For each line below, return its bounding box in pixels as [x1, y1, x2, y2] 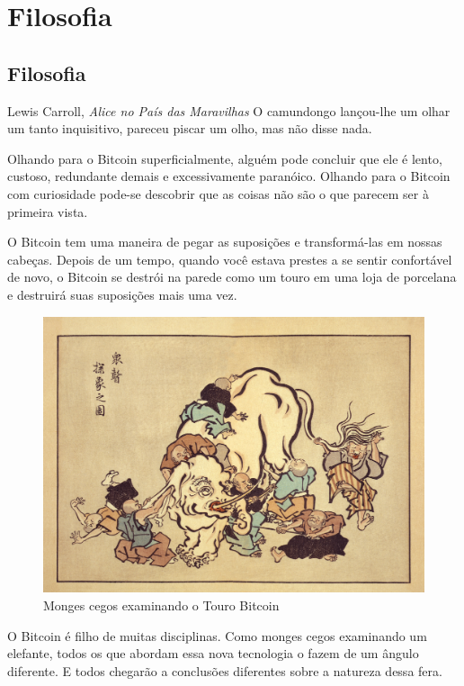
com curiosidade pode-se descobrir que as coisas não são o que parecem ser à [7, 184, 429, 203]
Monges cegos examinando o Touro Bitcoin [43, 595, 280, 614]
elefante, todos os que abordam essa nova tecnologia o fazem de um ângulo [7, 644, 419, 663]
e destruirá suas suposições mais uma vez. [7, 284, 237, 303]
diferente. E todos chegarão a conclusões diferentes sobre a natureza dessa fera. [7, 661, 442, 680]
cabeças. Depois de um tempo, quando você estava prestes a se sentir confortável [7, 249, 452, 268]
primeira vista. [7, 202, 88, 221]
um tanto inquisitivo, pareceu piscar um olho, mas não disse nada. [7, 119, 372, 138]
